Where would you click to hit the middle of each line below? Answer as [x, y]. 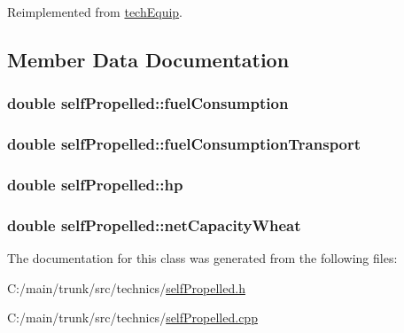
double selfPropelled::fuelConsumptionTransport [184, 144]
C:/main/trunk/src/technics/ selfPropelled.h [126, 287]
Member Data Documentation [148, 59]
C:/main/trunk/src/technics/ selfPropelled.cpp [132, 318]
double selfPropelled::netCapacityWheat [154, 225]
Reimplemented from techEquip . [95, 12]
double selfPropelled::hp [95, 184]
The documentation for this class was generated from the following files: [202, 258]
